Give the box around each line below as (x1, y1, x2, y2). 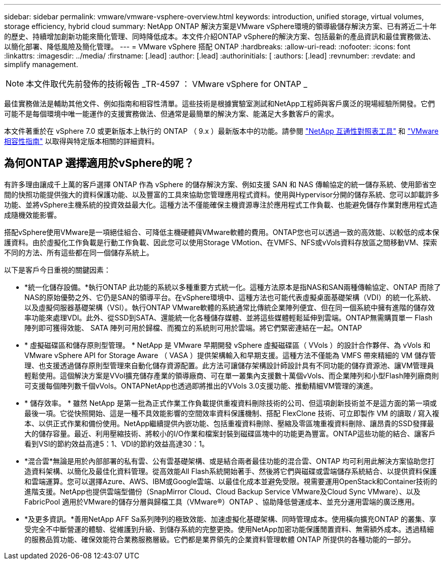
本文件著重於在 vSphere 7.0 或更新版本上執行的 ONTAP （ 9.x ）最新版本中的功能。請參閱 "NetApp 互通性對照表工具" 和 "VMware (4, 127, 439, 135)
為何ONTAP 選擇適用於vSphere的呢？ (4, 157, 195, 170)
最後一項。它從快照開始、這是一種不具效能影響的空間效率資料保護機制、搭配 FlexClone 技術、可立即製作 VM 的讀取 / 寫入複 (24, 408, 439, 418)
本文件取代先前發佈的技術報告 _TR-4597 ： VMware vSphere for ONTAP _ (26, 79, 307, 89)
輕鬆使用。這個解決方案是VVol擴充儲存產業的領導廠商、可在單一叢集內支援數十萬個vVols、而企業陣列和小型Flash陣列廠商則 (24, 371, 439, 380)
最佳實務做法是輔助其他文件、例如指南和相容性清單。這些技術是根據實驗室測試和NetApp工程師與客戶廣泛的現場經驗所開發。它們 (4, 99, 435, 108)
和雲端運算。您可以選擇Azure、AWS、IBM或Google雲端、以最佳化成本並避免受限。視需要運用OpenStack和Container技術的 (24, 477, 437, 486)
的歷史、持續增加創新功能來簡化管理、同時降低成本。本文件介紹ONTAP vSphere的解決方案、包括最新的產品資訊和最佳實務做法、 (4, 32, 435, 41)
